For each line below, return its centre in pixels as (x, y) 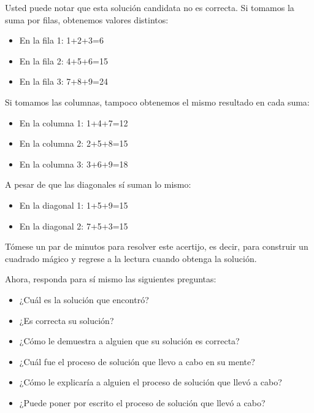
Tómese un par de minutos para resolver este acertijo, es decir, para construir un (157, 246)
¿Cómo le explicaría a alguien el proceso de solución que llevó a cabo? (151, 382)
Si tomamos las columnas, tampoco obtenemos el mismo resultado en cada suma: (157, 102)
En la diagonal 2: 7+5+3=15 (74, 226)
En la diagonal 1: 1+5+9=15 (74, 205)
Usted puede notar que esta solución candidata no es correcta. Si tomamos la (150, 7)
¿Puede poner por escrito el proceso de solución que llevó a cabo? (142, 402)
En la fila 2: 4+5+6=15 (63, 60)
